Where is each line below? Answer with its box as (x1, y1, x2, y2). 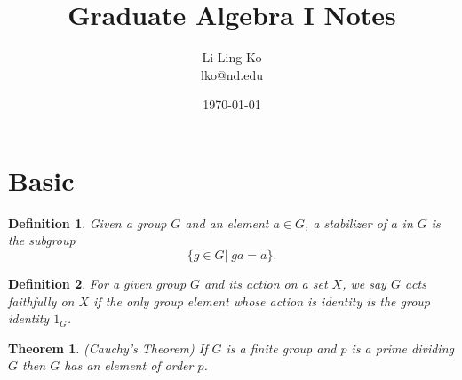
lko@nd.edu (200, 65, 264, 83)
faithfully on (8, 291, 75, 310)
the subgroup (8, 231, 76, 249)
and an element (185, 213, 269, 232)
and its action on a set (204, 274, 328, 293)
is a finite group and (226, 338, 337, 357)
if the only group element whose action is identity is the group (93, 291, 431, 310)
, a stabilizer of (304, 213, 387, 232)
